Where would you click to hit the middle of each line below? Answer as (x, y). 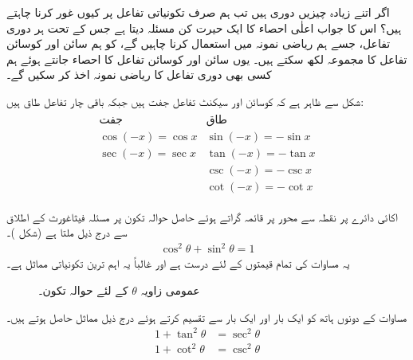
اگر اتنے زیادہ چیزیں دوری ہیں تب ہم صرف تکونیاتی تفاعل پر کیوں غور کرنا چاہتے (198, 12)
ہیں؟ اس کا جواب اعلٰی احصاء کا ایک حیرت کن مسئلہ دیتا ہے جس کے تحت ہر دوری (204, 27)
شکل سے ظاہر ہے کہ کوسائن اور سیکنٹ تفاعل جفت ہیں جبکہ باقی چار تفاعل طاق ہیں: (185, 101)
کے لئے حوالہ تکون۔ (83, 290)
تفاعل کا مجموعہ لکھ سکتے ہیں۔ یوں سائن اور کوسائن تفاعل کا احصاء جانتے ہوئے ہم (207, 59)
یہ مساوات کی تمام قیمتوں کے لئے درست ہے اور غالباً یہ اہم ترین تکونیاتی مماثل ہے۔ (178, 263)
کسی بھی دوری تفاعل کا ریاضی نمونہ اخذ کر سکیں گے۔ (139, 74)
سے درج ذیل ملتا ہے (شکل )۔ (67, 232)
